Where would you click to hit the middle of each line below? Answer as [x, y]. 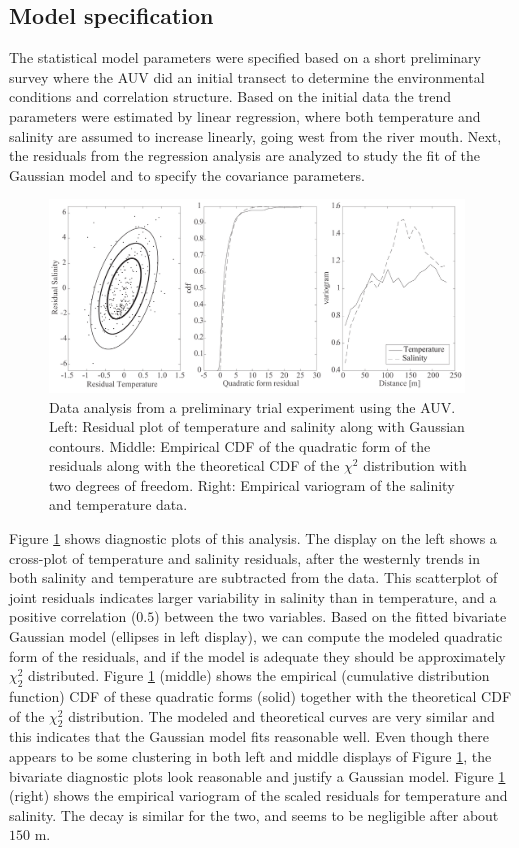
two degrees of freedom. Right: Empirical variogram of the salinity [252, 484]
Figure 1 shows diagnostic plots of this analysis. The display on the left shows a [253, 538]
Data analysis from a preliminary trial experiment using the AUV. [252, 406]
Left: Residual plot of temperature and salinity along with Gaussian [257, 426]
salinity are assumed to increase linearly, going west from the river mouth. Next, [255, 135]
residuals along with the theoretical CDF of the [194, 465]
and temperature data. [118, 504]
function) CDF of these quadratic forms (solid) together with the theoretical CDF [260, 696]
